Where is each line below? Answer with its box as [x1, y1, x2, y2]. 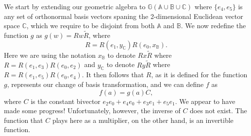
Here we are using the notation [4, 50, 96, 60]
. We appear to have [175, 96, 235, 106]
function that [4, 115, 43, 125]
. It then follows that [82, 69, 144, 80]
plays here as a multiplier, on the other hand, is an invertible [52, 115, 234, 125]
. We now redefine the [181, 20, 246, 31]
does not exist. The [190, 105, 247, 116]
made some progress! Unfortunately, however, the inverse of [4, 105, 181, 116]
